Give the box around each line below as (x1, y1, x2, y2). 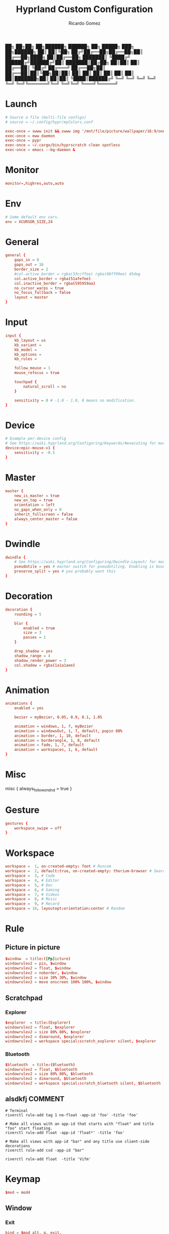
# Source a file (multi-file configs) (5, 115, 87, 120)
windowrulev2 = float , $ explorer (5, 1025, 75, 1030)
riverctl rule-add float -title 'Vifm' (5, 1156, 92, 1162)
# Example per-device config (5, 436, 66, 441)
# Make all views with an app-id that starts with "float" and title (5, 1121, 154, 1126)
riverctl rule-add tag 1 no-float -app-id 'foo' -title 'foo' (5, 1112, 138, 1118)
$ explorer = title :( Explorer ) (5, 1020, 71, 1025)
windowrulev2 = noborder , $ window (5, 970, 78, 975)
